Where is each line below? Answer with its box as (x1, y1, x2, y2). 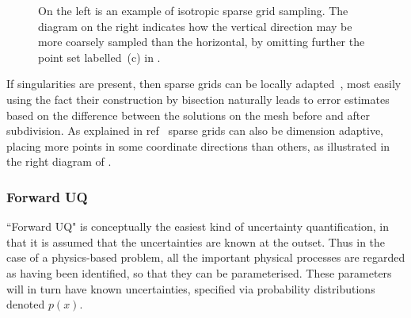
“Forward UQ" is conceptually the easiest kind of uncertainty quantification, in (6, 218, 389, 235)
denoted (6, 296, 45, 312)
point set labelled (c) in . (38, 48, 161, 65)
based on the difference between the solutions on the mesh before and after (6, 106, 370, 123)
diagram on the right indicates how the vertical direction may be (38, 17, 352, 34)
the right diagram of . (6, 153, 112, 170)
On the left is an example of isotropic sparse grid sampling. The (38, 2, 348, 18)
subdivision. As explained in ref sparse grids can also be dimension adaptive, (6, 122, 383, 139)
